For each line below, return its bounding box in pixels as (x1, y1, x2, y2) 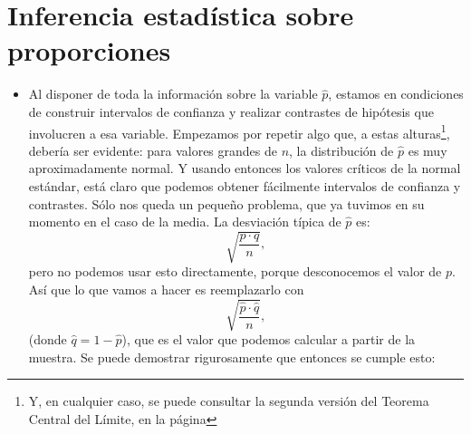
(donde (28, 330, 67, 348)
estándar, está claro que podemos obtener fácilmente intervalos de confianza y (28, 176, 461, 195)
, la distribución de (289, 140, 394, 159)
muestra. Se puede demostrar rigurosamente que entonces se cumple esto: (28, 347, 436, 366)
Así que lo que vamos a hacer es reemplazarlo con (28, 279, 304, 298)
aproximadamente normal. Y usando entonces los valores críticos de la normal (28, 159, 461, 178)
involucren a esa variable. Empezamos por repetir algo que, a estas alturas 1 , (28, 121, 450, 142)
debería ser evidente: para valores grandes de (28, 140, 277, 159)
